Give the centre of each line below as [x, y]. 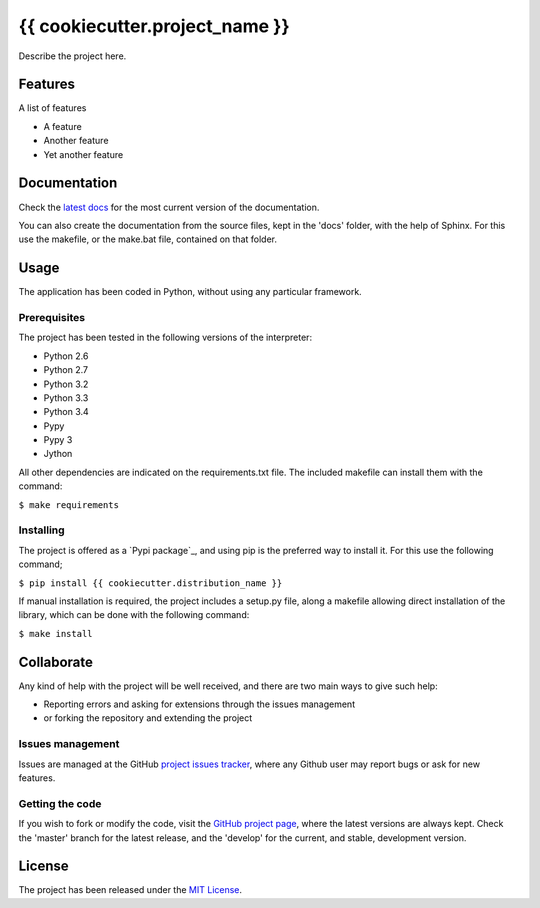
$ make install [56, 633]
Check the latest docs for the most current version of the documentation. [169, 207]
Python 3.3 [66, 397]
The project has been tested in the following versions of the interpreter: [165, 337]
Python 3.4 [66, 412]
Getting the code [60, 803]
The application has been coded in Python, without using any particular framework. [190, 292]
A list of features [52, 108]
